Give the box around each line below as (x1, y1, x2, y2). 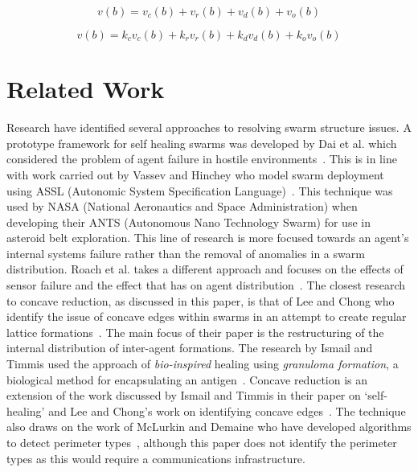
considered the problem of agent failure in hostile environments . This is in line (6, 150, 397, 167)
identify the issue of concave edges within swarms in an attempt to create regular (6, 308, 407, 325)
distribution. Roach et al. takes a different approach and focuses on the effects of (6, 261, 404, 277)
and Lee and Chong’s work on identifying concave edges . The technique (48, 402, 406, 419)
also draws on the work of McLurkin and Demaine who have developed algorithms (6, 418, 412, 435)
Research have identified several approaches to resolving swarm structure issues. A (6, 119, 412, 136)
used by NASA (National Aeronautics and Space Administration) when (6, 198, 358, 215)
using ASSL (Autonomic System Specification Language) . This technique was (6, 182, 393, 199)
